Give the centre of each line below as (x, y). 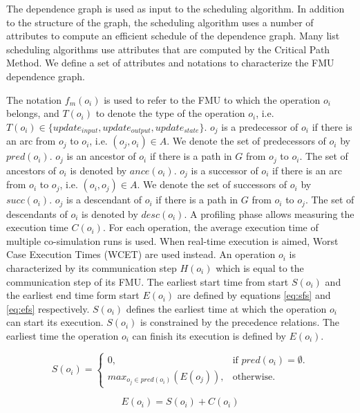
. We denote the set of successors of (212, 184)
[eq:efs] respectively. (48, 308)
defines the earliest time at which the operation (226, 308)
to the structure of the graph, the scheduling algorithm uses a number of (160, 22)
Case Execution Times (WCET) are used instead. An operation (141, 254)
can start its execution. (55, 322)
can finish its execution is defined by (209, 335)
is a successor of (225, 170)
